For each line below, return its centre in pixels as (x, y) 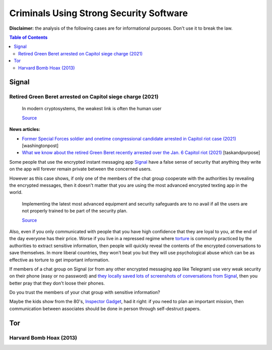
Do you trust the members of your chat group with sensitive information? (85, 293)
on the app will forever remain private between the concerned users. (81, 169)
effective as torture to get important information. (59, 260)
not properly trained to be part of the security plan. (75, 211)
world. (16, 192)
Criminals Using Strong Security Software (99, 13)
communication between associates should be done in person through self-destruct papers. (105, 308)
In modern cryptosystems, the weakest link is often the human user (92, 109)
